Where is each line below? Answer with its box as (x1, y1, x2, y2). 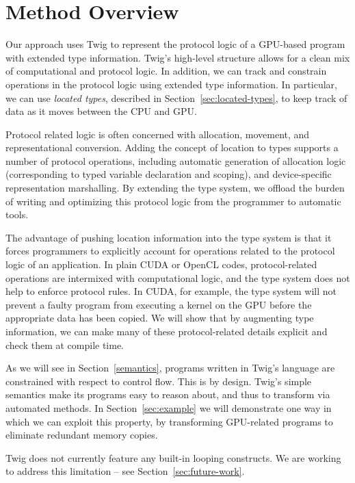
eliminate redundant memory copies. (5, 428, 158, 442)
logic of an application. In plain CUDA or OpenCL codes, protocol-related (5, 257, 317, 272)
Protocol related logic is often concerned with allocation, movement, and (5, 127, 310, 141)
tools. (5, 207, 29, 222)
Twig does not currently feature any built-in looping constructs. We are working (5, 450, 341, 465)
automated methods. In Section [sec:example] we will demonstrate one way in (5, 400, 332, 415)
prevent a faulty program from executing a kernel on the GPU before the (5, 297, 312, 311)
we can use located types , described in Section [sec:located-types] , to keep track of (5, 90, 347, 105)
